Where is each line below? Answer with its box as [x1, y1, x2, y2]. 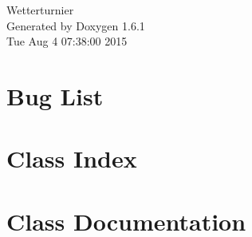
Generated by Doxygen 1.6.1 [6, 17, 145, 34]
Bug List [6, 79, 104, 112]
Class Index [6, 142, 137, 175]
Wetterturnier [6, 2, 74, 18]
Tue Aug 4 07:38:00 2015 [6, 33, 128, 49]
